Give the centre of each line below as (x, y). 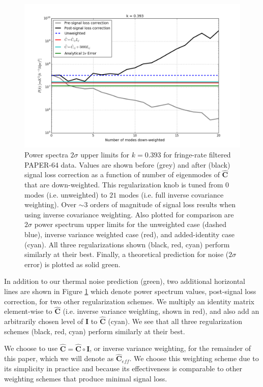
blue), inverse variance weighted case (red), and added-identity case (129, 234)
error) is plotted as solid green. (72, 264)
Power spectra (46, 154)
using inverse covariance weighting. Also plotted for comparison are (129, 214)
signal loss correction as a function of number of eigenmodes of (122, 174)
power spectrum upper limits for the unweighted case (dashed (130, 224)
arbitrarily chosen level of (44, 321)
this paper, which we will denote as (59, 358)
